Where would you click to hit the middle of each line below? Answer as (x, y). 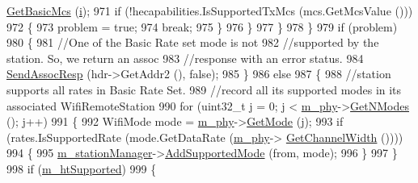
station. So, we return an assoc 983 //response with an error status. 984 (185, 58)
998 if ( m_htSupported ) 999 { (82, 168)
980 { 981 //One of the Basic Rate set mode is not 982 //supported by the (193, 42)
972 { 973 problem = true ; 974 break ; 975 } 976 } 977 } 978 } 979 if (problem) (202, 26)
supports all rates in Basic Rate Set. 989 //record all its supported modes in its (204, 89)
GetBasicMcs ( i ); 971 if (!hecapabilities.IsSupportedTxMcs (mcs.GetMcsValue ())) (210, 10)
